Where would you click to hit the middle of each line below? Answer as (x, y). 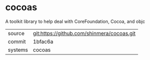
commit (17, 41)
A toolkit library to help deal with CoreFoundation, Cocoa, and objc (75, 21)
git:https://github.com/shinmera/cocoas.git (84, 33)
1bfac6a (43, 41)
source (16, 33)
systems (18, 50)
